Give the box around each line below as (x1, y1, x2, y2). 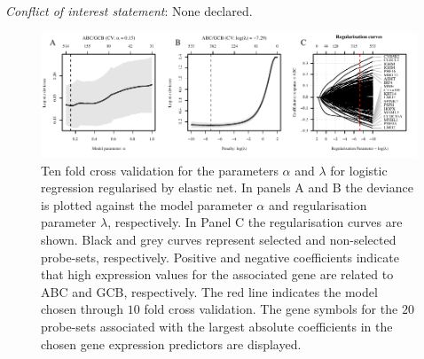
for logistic (330, 160, 388, 179)
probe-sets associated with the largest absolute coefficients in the (41, 317, 393, 335)
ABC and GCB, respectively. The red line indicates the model (41, 282, 378, 300)
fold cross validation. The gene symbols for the (144, 300, 398, 318)
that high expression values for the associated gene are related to (41, 265, 394, 284)
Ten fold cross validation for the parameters (41, 160, 279, 179)
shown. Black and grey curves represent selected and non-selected (41, 230, 397, 249)
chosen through (41, 300, 124, 318)
